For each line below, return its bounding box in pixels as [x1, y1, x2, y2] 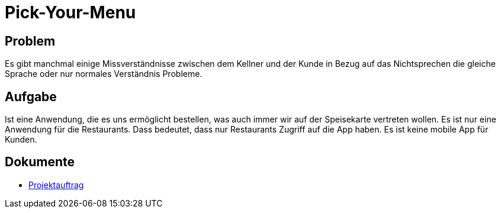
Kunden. [5, 134, 37, 145]
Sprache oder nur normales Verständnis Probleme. [5, 69, 203, 79]
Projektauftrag [28, 179, 84, 190]
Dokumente [5, 154, 75, 170]
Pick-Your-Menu [5, 2, 136, 22]
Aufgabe [5, 89, 57, 104]
